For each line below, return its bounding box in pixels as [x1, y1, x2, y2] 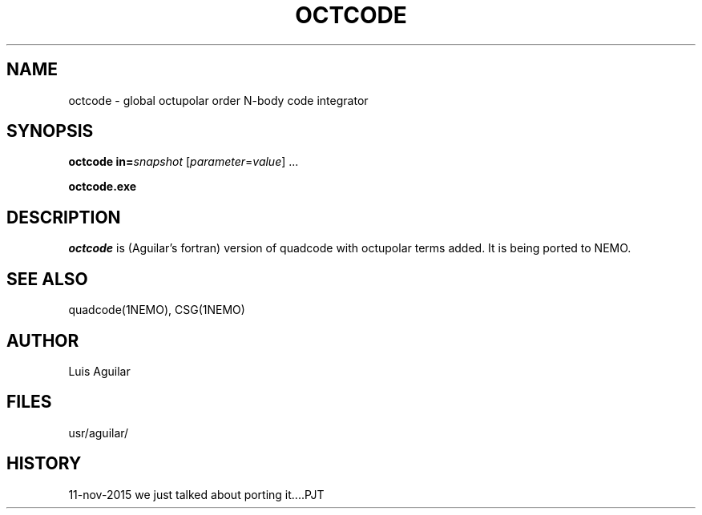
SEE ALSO [6, 268, 88, 289]
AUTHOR [6, 330, 79, 351]
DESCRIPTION [6, 207, 121, 227]
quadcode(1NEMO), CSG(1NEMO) [68, 303, 245, 317]
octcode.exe [68, 179, 137, 194]
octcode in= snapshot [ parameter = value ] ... [68, 155, 299, 169]
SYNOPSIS [6, 121, 94, 142]
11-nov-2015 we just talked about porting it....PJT [68, 487, 325, 501]
